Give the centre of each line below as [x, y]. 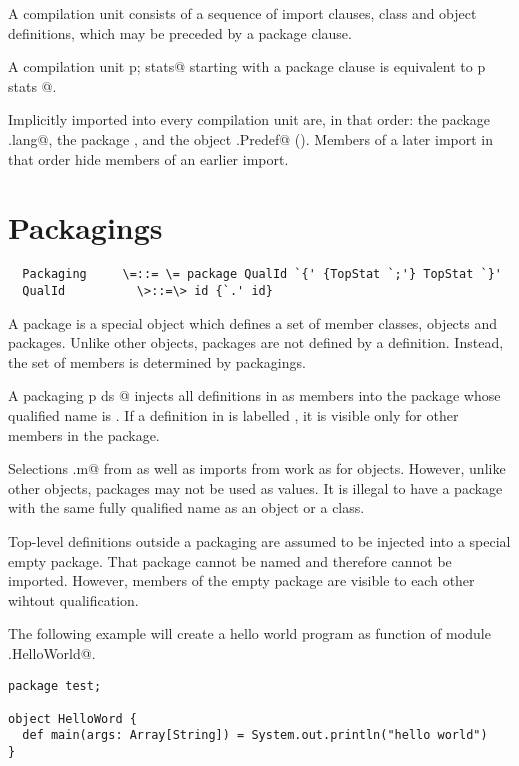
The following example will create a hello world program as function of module [249, 633]
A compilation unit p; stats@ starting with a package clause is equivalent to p [247, 66]
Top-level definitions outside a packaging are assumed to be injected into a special [259, 540]
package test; [55, 685]
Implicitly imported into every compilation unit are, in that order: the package [249, 119]
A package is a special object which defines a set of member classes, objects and [253, 322]
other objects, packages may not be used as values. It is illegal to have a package [255, 487]
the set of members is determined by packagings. [157, 361]
